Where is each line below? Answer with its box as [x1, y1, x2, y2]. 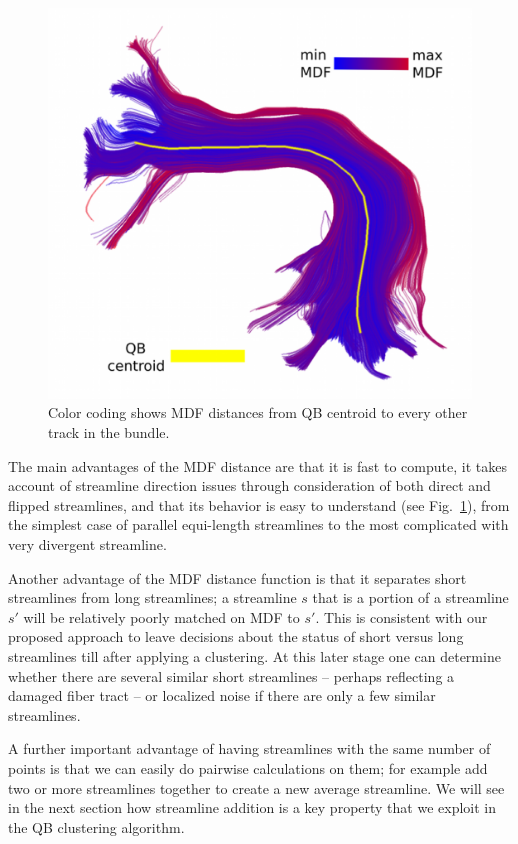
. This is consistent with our [315, 606, 488, 627]
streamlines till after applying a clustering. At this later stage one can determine [8, 646, 501, 666]
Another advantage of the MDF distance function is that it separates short [8, 567, 467, 588]
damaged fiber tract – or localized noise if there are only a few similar [8, 685, 436, 706]
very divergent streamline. [8, 534, 167, 555]
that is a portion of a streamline [312, 587, 509, 608]
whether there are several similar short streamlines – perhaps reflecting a [8, 665, 455, 686]
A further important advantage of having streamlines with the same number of [8, 738, 491, 759]
